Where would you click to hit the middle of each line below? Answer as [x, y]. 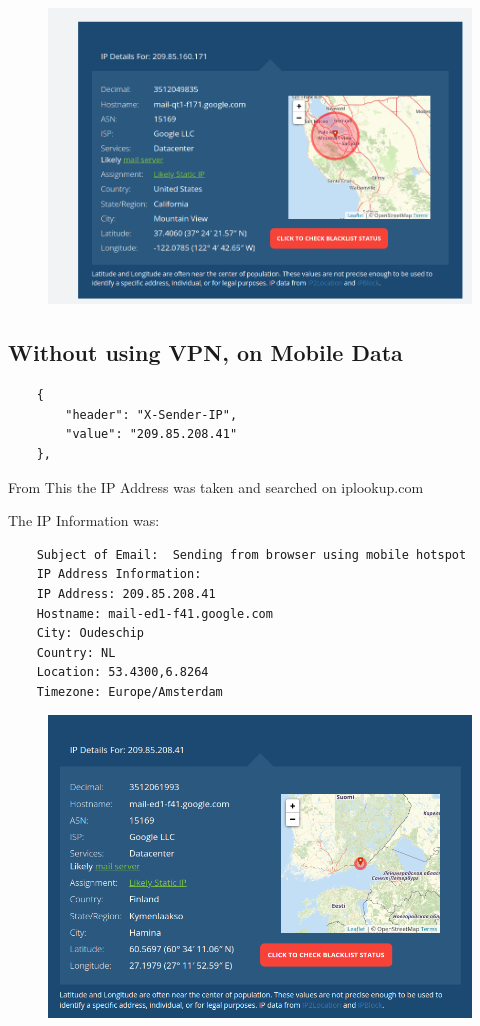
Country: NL [76, 652]
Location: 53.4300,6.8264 [122, 672]
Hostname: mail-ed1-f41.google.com [154, 613]
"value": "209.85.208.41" [151, 434]
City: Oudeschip [90, 633]
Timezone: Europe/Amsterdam [129, 691]
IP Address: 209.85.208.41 [126, 593]
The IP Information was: [84, 520]
